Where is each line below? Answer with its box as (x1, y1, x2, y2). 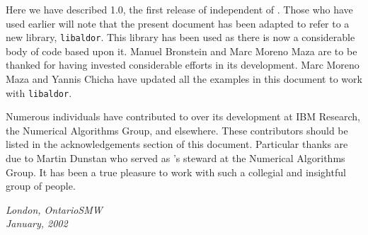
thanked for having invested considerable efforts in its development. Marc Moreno (6, 57, 360, 72)
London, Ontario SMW (6, 202, 103, 217)
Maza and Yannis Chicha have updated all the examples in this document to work (6, 71, 362, 86)
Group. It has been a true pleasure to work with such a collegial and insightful (6, 164, 346, 179)
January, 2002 (6, 216, 68, 231)
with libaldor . (6, 85, 72, 100)
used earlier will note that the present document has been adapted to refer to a (6, 16, 350, 30)
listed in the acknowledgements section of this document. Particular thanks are (6, 137, 348, 151)
